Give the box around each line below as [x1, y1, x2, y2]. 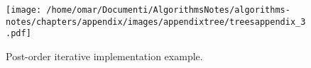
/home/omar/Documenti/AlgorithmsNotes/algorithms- [46, 5, 290, 15]
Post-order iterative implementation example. [6, 48, 203, 63]
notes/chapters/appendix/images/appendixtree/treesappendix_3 [6, 16, 306, 27]
